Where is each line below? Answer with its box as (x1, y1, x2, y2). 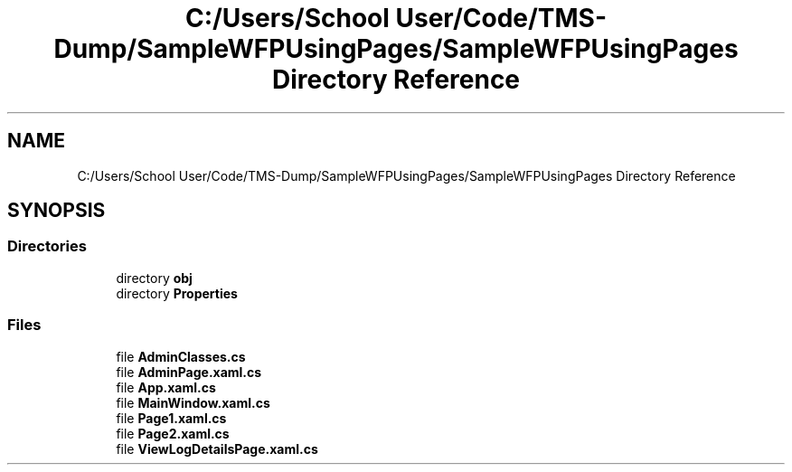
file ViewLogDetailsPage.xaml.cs (116, 440, 318, 457)
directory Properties (116, 285, 238, 301)
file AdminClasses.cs (116, 348, 246, 364)
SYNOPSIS (7, 199, 106, 222)
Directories (7, 237, 87, 256)
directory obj (116, 269, 193, 286)
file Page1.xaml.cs (116, 410, 227, 426)
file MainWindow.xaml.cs (116, 394, 270, 411)
